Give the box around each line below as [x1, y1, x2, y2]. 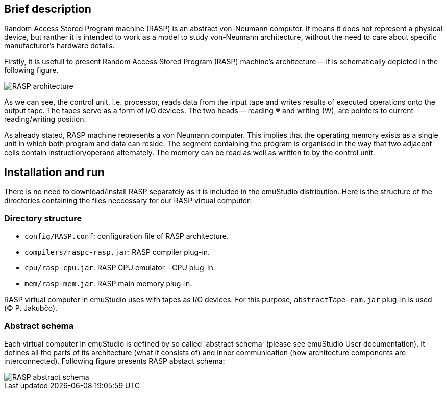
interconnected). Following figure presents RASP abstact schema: [4, 356, 225, 365]
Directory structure [4, 213, 82, 224]
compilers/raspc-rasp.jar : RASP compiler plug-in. [24, 248, 210, 257]
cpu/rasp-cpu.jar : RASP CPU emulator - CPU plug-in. [24, 263, 215, 273]
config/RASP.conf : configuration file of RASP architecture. [24, 232, 229, 241]
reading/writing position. [4, 115, 86, 124]
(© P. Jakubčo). [4, 304, 58, 313]
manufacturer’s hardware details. [4, 41, 115, 51]
